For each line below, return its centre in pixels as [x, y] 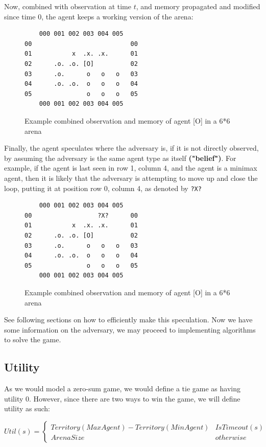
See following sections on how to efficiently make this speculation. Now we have [128, 320]
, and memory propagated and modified [198, 6]
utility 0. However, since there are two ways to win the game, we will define [122, 398]
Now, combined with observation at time [68, 6]
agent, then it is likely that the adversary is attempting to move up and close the [131, 178]
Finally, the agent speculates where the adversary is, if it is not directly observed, [131, 148]
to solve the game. [33, 339]
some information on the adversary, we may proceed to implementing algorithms [130, 329]
